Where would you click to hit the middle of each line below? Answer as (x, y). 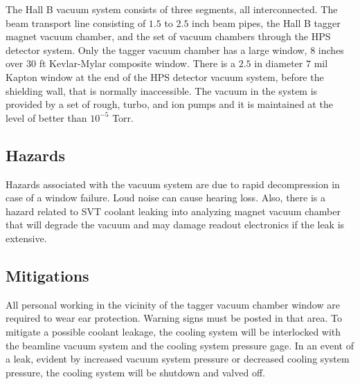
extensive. (26, 238)
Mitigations (47, 275)
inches (331, 49)
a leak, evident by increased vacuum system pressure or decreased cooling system (178, 359)
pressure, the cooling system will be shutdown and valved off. (135, 372)
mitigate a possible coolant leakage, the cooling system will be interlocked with (173, 331)
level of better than (46, 117)
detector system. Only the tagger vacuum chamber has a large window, (156, 49)
